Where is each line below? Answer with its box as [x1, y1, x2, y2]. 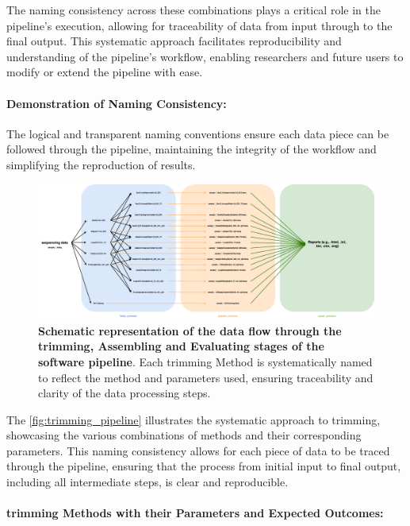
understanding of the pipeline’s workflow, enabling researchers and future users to [6, 48, 404, 64]
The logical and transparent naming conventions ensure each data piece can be [6, 125, 389, 141]
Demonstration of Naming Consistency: [6, 95, 227, 111]
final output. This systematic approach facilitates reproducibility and [6, 33, 342, 49]
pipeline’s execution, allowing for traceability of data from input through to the [6, 17, 393, 33]
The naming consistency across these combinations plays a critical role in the [6, 2, 381, 17]
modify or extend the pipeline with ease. [6, 64, 203, 80]
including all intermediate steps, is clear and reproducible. [6, 474, 289, 490]
